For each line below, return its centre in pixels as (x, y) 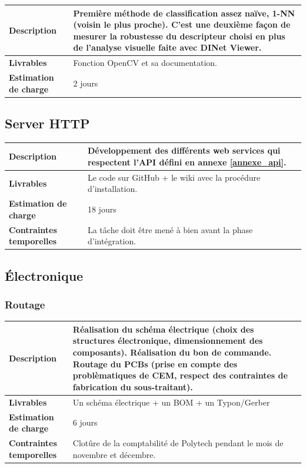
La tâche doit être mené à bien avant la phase (170, 229)
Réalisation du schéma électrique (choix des (163, 329)
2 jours (86, 83)
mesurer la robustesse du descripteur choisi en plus (179, 36)
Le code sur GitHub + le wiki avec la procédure (174, 177)
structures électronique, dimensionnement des (168, 341)
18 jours (102, 209)
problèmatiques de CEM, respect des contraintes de (180, 375)
